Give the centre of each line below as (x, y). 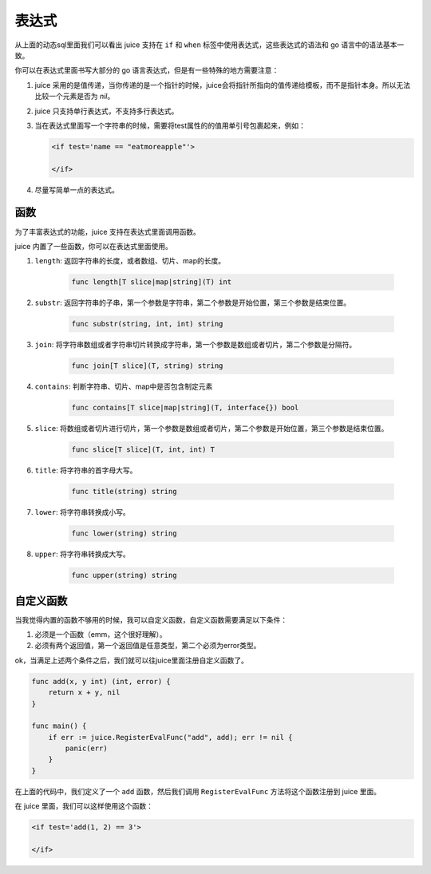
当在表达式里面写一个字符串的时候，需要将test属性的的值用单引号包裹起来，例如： (170, 125)
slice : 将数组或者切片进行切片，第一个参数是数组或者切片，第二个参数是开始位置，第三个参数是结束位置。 (212, 429)
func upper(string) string (124, 575)
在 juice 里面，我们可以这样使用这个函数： (84, 806)
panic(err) (86, 749)
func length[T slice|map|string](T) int (151, 282)
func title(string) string (124, 492)
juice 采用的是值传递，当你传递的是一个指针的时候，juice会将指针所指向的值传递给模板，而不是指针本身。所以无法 (223, 85)
